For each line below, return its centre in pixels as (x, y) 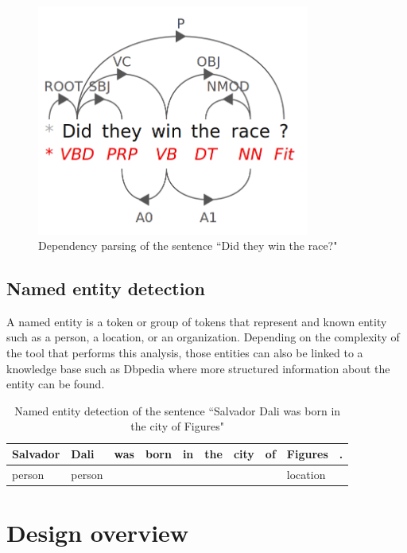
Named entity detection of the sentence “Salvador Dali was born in (178, 410)
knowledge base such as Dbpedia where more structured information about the (198, 368)
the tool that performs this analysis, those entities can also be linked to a (185, 353)
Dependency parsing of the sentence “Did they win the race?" (188, 245)
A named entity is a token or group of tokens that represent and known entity (197, 321)
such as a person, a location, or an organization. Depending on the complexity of (203, 337)
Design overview (98, 533)
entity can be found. (56, 384)
